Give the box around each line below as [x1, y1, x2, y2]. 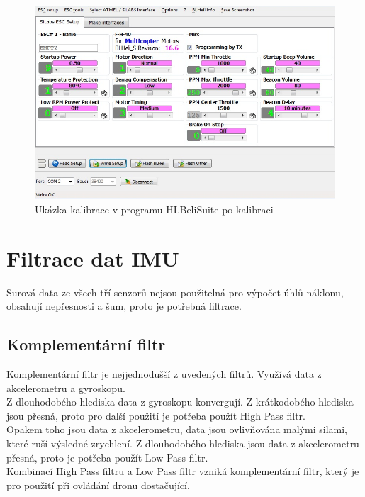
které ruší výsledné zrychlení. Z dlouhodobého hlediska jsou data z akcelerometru [6, 435, 359, 450]
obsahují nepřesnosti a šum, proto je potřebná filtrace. [6, 298, 242, 313]
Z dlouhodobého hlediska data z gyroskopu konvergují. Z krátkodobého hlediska [6, 394, 354, 409]
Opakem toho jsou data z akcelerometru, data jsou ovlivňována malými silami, [6, 422, 347, 437]
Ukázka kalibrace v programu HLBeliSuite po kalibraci [35, 201, 274, 216]
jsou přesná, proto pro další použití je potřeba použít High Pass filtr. [6, 408, 306, 423]
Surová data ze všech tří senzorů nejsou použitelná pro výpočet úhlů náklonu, [6, 284, 344, 299]
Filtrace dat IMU [6, 243, 179, 272]
